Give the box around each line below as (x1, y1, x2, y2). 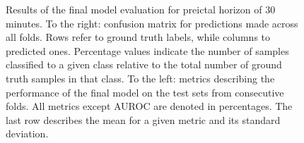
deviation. (6, 126, 49, 141)
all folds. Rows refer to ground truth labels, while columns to (6, 30, 271, 44)
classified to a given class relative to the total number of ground (6, 57, 282, 72)
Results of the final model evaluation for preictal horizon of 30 (6, 2, 276, 16)
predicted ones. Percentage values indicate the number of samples (6, 43, 289, 58)
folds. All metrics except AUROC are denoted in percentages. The (6, 99, 293, 113)
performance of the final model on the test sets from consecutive (6, 85, 284, 99)
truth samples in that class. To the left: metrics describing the (6, 70, 275, 85)
